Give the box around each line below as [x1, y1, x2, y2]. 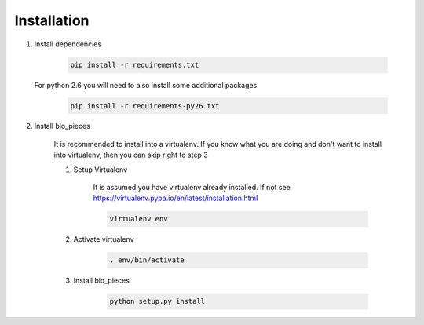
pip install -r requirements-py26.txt [70, 101, 220, 110]
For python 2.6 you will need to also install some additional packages [34, 80, 258, 89]
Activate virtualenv [73, 235, 134, 244]
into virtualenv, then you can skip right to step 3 [53, 150, 208, 160]
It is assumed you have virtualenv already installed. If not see [93, 183, 291, 192]
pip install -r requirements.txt [70, 60, 199, 69]
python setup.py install [109, 297, 206, 306]
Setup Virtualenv [73, 165, 128, 174]
